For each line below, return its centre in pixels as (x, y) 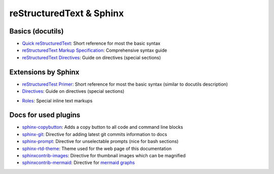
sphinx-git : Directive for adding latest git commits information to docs (95, 134)
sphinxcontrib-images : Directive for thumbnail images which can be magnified (104, 155)
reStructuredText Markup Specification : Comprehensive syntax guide (95, 50)
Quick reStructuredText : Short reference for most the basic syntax (91, 44)
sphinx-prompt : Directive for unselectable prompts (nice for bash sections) (100, 142)
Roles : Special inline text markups (57, 100)
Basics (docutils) (37, 31)
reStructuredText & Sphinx (67, 13)
